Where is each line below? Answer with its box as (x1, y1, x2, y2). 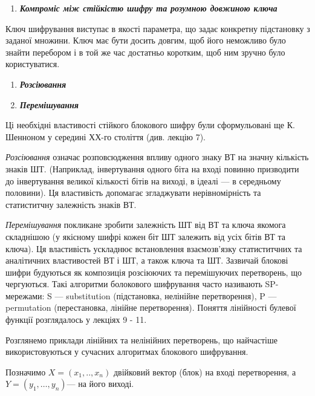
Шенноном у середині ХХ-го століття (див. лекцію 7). (5, 130, 206, 143)
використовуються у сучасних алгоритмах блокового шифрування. (5, 345, 248, 358)
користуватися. (5, 57, 60, 70)
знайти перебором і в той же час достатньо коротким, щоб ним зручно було (5, 45, 285, 58)
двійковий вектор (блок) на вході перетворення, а (113, 365, 296, 378)
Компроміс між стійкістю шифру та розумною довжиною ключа (19, 2, 278, 14)
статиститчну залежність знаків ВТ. (5, 198, 137, 210)
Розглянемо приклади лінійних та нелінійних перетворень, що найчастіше (5, 333, 278, 346)
